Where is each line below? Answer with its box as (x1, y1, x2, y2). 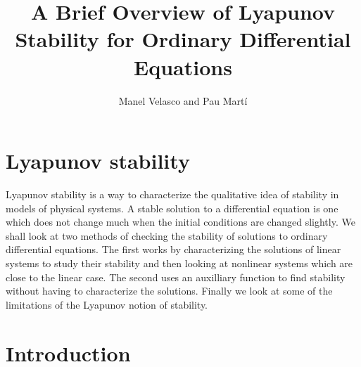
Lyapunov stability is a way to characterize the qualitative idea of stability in (6, 187, 339, 202)
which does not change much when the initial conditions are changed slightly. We (6, 214, 355, 229)
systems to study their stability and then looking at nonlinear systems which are (6, 256, 353, 270)
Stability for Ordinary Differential (15, 25, 351, 53)
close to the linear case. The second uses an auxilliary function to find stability (6, 269, 346, 284)
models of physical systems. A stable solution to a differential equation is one (6, 200, 338, 215)
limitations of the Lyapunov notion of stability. (6, 297, 208, 311)
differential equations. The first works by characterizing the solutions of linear (6, 242, 341, 257)
